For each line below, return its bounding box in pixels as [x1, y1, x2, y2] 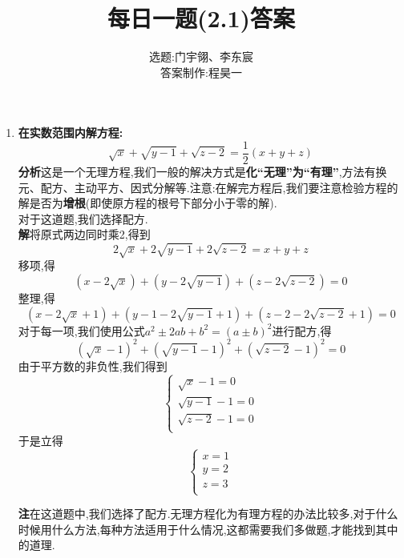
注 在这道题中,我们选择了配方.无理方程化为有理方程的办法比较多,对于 [18, 505, 376, 522]
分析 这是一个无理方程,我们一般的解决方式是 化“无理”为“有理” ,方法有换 [18, 163, 387, 179]
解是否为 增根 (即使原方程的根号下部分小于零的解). [18, 195, 277, 211]
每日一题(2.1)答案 [107, 2, 296, 34]
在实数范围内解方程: [18, 124, 123, 141]
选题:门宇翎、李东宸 [149, 48, 253, 65]
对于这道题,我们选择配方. [18, 210, 148, 227]
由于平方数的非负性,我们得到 [18, 357, 168, 374]
